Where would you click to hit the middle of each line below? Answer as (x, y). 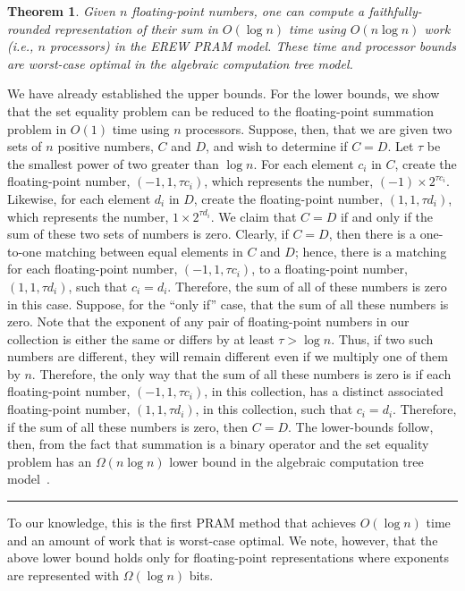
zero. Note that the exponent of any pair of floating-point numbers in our (208, 321)
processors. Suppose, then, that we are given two (319, 128)
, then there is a (372, 234)
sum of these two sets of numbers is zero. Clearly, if (148, 234)
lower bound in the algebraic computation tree (296, 461)
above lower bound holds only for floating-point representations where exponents (228, 557)
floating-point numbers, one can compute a (248, 11)
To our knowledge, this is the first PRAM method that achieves (182, 523)
